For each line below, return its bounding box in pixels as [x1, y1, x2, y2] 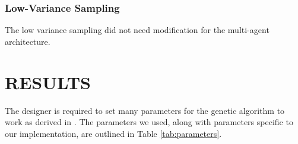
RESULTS [5, 70, 91, 94]
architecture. [5, 35, 50, 47]
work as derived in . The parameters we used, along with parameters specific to [5, 116, 293, 128]
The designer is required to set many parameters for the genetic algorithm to [5, 104, 285, 116]
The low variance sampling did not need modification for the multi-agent [5, 24, 270, 36]
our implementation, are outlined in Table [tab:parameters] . [5, 127, 222, 139]
